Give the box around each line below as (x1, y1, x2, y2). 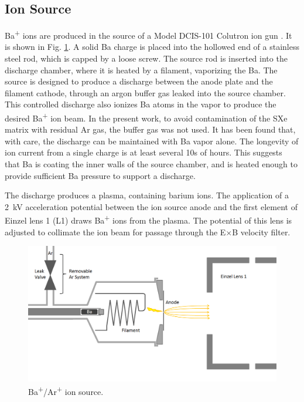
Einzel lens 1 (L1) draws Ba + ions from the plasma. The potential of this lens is (5, 212, 292, 227)
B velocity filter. (232, 225, 291, 238)
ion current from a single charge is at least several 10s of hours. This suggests (5, 146, 282, 158)
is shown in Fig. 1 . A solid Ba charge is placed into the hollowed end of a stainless (5, 40, 299, 53)
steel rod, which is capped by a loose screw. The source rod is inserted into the (5, 52, 288, 65)
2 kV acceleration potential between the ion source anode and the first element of (5, 200, 298, 212)
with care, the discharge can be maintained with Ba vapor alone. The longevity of (5, 134, 299, 147)
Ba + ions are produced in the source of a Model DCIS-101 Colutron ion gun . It (5, 28, 292, 41)
